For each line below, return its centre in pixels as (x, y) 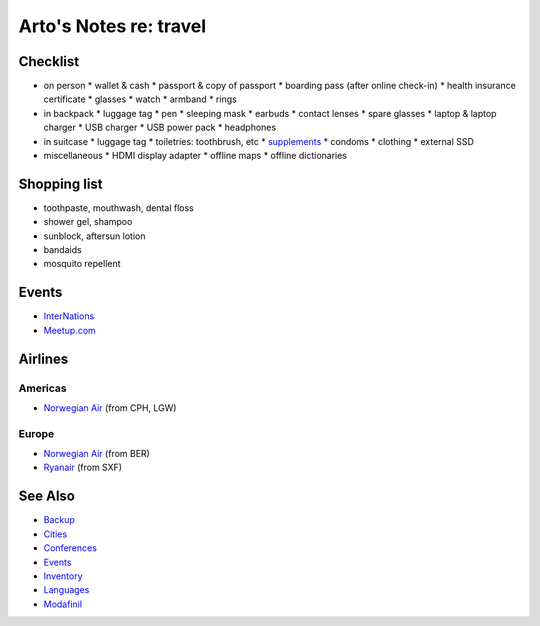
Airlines (43, 358)
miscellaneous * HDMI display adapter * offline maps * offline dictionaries (195, 156)
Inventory (63, 576)
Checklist (49, 61)
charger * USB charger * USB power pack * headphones (160, 127)
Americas (42, 388)
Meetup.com (70, 330)
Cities (55, 534)
